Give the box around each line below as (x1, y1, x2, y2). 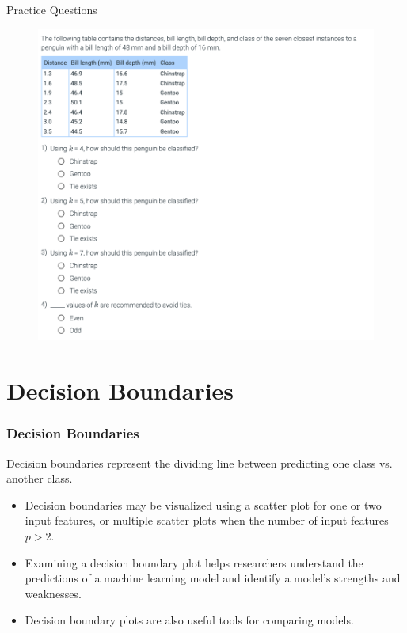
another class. (6, 470, 73, 487)
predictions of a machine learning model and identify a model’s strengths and (25, 570, 401, 586)
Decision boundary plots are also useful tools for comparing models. (25, 612, 354, 628)
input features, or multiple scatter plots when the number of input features (25, 512, 389, 529)
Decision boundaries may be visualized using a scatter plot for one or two (25, 496, 382, 513)
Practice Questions (6, 2, 97, 17)
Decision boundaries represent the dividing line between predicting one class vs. (6, 454, 393, 471)
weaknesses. (25, 585, 82, 601)
